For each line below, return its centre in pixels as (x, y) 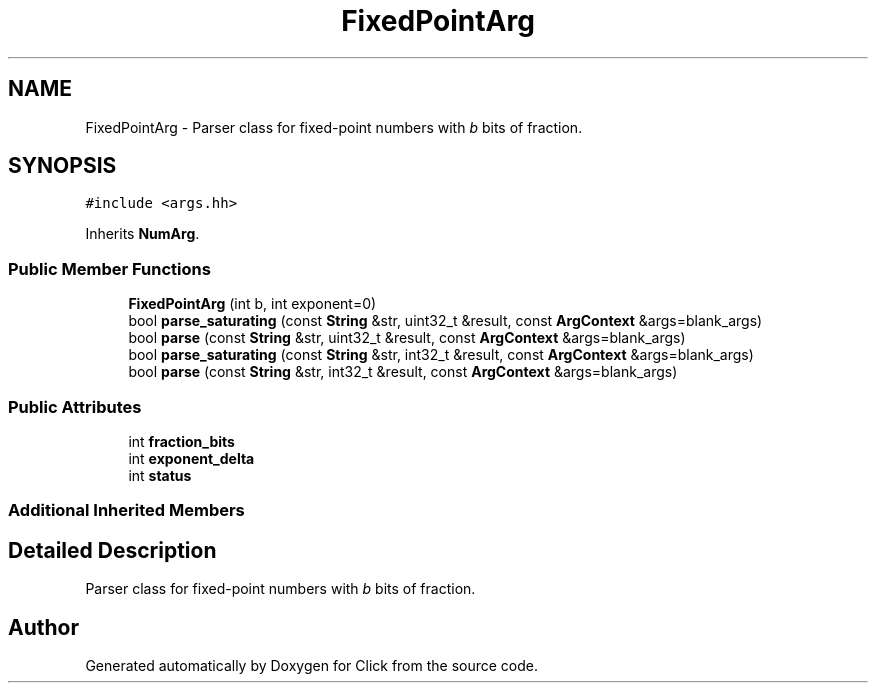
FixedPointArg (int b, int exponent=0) (252, 304)
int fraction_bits (181, 441)
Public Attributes (75, 406)
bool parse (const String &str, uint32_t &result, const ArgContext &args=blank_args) (407, 338)
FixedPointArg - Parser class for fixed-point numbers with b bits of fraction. (334, 127)
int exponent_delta (191, 458)
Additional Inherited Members (126, 510)
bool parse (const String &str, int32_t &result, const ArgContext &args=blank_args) (403, 372)
